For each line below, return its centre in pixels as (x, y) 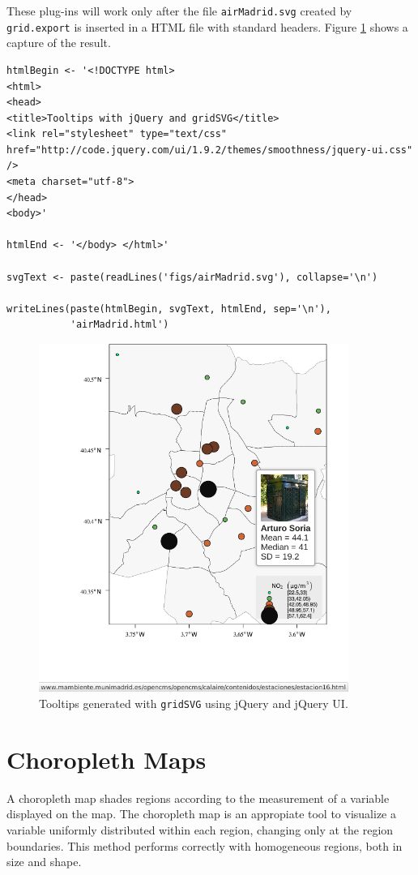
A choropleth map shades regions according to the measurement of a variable (198, 798)
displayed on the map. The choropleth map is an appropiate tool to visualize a (201, 814)
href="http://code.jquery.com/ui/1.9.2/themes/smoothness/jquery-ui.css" (210, 150)
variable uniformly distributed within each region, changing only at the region (200, 830)
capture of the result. (59, 43)
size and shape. (44, 862)
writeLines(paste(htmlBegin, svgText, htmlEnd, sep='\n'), (169, 309)
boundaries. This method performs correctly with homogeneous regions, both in (205, 845)
